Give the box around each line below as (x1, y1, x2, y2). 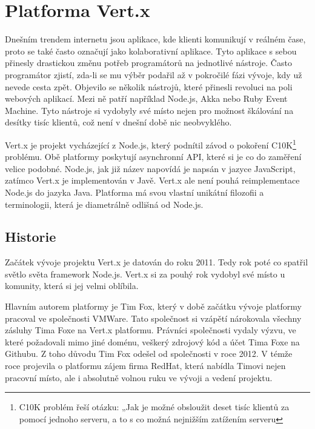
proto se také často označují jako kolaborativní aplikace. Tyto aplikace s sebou (5, 44, 297, 57)
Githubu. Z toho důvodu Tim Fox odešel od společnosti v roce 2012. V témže (5, 347, 293, 360)
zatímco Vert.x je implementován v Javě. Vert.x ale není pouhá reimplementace (5, 174, 300, 187)
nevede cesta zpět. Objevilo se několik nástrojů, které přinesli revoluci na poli (5, 80, 293, 93)
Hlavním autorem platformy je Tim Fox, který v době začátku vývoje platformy (5, 300, 302, 313)
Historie (5, 227, 56, 246)
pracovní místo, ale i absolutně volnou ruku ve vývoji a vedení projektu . (5, 371, 273, 384)
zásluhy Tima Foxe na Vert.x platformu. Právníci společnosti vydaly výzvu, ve (5, 324, 296, 336)
